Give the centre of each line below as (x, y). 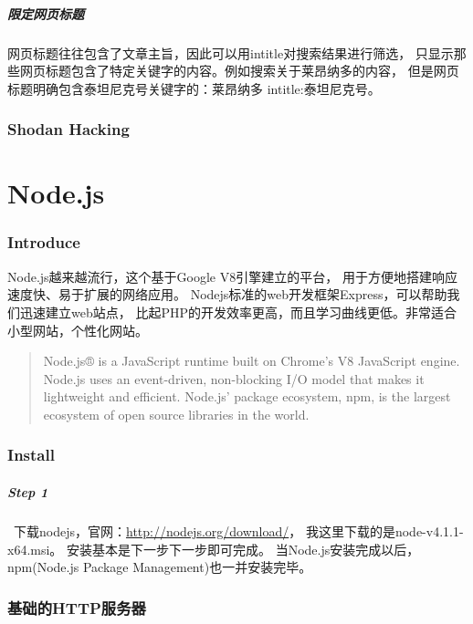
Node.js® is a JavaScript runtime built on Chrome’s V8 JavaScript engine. (252, 361)
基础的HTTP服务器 (77, 607)
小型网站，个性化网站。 (78, 330)
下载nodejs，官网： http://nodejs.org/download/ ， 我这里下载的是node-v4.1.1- (238, 530)
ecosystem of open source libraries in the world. (176, 414)
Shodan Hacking (68, 129)
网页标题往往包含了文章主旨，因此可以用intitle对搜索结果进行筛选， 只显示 (231, 52)
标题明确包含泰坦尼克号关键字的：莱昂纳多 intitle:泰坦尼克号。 (194, 88)
